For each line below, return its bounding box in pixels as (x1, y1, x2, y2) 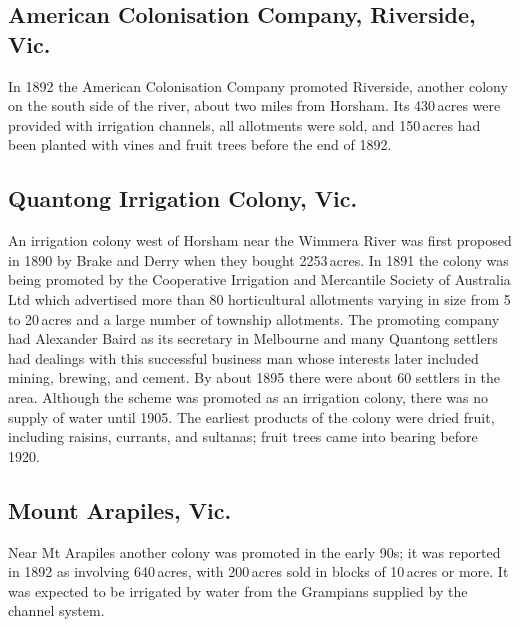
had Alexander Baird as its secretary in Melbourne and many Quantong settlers (8, 328, 498, 349)
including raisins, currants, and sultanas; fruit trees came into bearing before (8, 426, 478, 447)
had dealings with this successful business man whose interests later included (8, 347, 479, 368)
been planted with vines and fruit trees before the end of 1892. (8, 134, 392, 155)
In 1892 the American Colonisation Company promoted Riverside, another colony (8, 75, 508, 96)
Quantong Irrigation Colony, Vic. (8, 183, 358, 214)
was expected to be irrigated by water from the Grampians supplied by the (8, 580, 468, 601)
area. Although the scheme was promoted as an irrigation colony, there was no (8, 386, 488, 407)
